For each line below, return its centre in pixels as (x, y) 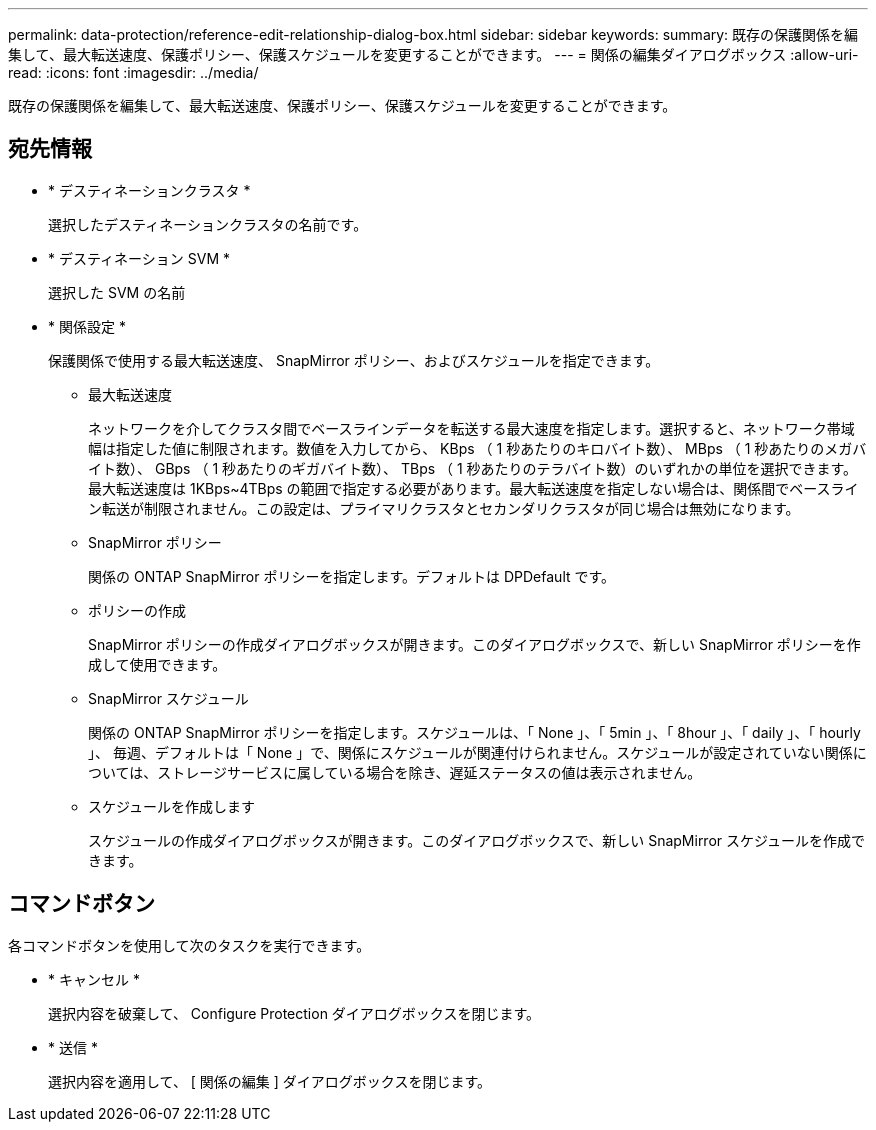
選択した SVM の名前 (117, 292)
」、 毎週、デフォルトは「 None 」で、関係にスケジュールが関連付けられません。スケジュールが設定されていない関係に (477, 752)
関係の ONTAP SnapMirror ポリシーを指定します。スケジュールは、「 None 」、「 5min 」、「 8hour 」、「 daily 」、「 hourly (474, 732)
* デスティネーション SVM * (139, 258)
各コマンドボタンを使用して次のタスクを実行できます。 (189, 945)
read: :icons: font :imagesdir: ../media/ (133, 72)
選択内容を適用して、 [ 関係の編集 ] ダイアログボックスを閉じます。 (270, 1081)
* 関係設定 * (87, 326)
